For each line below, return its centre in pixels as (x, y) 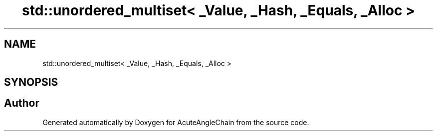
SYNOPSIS (31, 82)
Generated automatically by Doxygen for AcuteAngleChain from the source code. (176, 122)
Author (22, 103)
